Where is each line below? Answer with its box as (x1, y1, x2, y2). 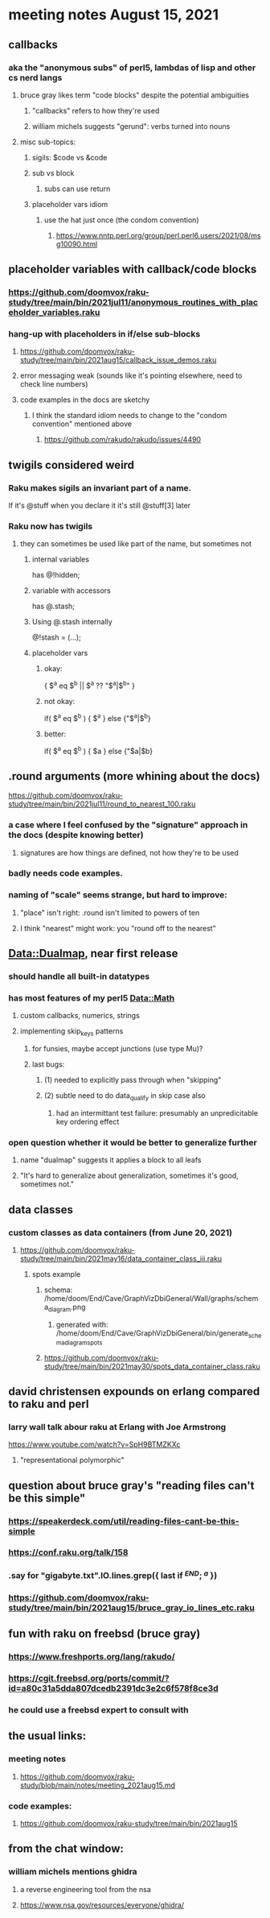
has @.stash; (31, 602, 75, 611)
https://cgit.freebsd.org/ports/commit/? (8, 1673, 170, 1684)
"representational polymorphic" (19, 1456, 125, 1465)
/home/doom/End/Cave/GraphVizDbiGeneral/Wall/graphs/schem (43, 1293, 259, 1303)
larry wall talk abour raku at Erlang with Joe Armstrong (8, 1421, 227, 1432)
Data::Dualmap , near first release (8, 947, 178, 960)
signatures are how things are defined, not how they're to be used (19, 847, 239, 857)
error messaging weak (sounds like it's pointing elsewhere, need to (19, 371, 243, 380)
